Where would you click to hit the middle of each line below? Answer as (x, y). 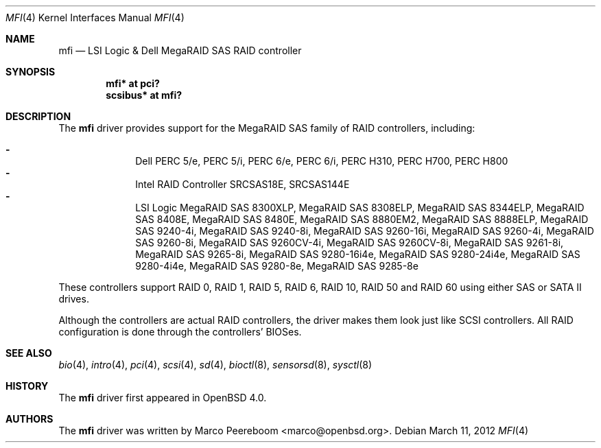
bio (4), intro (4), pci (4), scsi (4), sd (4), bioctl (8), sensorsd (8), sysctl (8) (215, 365)
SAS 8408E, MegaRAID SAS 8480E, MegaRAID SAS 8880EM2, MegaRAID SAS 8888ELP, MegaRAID (362, 219)
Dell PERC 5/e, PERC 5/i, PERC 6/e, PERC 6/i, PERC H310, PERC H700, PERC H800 (322, 161)
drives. (74, 299)
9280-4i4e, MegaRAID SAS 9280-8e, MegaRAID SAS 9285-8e (277, 266)
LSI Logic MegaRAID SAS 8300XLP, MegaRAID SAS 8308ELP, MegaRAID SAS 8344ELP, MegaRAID (360, 208)
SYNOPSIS (31, 72)
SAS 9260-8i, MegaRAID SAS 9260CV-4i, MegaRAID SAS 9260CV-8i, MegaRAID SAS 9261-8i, (350, 243)
